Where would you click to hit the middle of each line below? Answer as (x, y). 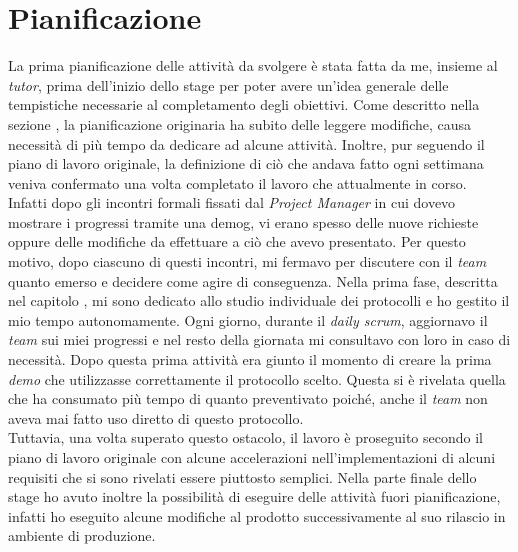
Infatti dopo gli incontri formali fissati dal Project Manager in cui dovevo (232, 202)
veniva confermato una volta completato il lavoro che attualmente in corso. (237, 182)
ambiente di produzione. (82, 535)
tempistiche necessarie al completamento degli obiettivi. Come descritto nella (244, 104)
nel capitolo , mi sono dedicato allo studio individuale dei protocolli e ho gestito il (259, 300)
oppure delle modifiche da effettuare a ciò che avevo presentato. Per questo (237, 241)
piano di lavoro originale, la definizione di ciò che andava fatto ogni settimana (246, 163)
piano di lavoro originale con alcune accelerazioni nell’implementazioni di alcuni (252, 457)
